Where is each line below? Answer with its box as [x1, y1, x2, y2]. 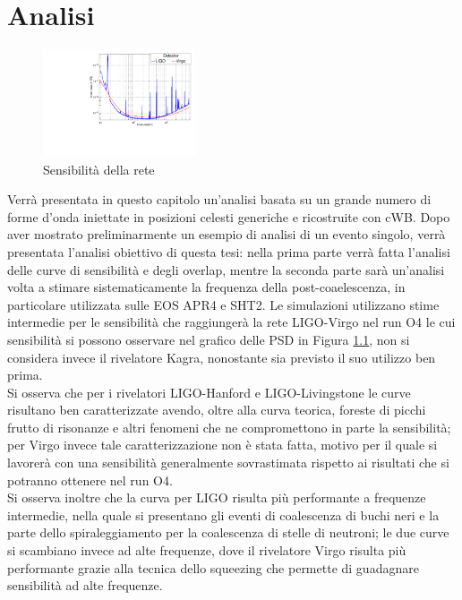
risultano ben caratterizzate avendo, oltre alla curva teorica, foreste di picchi [7, 400, 426, 419]
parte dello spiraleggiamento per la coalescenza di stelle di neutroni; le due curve [7, 523, 449, 542]
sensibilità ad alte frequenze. [7, 576, 163, 595]
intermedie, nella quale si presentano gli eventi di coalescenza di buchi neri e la [7, 505, 440, 524]
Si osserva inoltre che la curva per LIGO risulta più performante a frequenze [7, 488, 426, 507]
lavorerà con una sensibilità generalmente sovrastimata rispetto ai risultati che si [7, 453, 449, 472]
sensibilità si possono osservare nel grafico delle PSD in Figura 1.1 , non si [7, 330, 410, 348]
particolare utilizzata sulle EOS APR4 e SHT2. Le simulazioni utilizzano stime [7, 295, 440, 313]
